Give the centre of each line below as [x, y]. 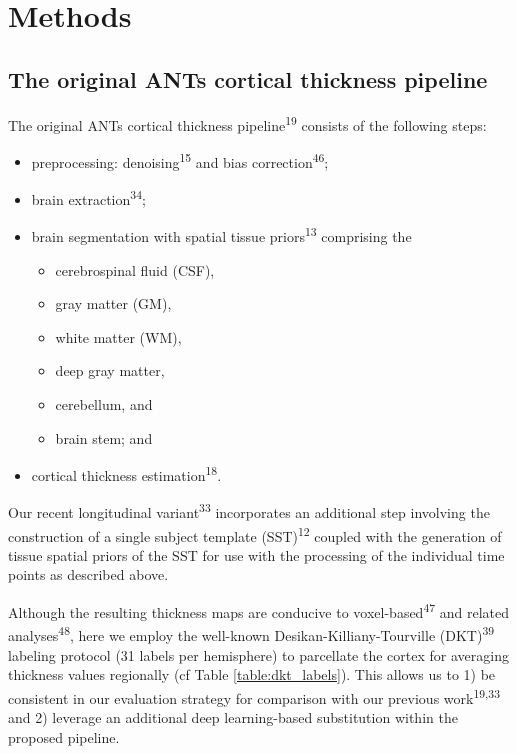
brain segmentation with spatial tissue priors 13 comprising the [221, 234]
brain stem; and [104, 437]
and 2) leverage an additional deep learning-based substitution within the [233, 717]
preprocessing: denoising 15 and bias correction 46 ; [180, 160]
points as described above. [88, 574]
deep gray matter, [110, 370]
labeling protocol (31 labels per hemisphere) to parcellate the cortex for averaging [258, 654]
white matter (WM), [118, 336]
